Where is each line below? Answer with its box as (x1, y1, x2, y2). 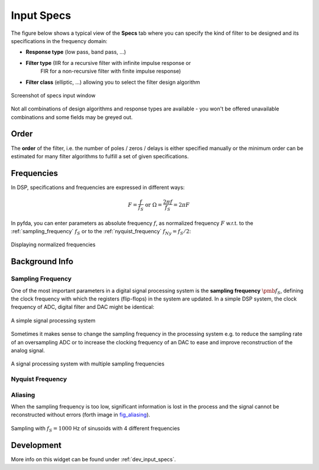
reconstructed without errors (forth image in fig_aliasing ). (11, 411, 151, 419)
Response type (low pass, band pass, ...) (25, 48, 126, 56)
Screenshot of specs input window (11, 92, 96, 99)
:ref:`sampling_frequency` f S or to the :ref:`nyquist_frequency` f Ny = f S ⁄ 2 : (11, 228, 191, 236)
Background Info (11, 257, 74, 267)
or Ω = (145, 201, 162, 208)
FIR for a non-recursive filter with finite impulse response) (40, 68, 181, 75)
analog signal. (11, 347, 45, 354)
